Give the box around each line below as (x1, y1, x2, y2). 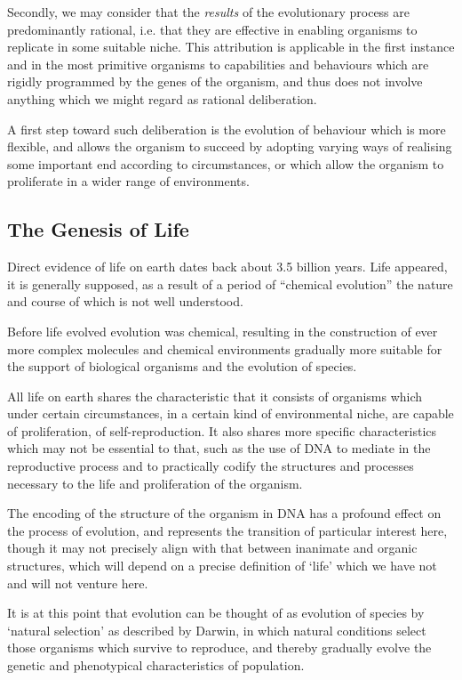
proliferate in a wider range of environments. (7, 172, 250, 190)
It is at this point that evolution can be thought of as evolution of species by (7, 603, 425, 622)
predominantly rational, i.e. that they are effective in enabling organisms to (7, 20, 418, 38)
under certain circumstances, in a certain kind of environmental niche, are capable (7, 404, 454, 423)
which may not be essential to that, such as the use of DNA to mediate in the (7, 439, 431, 457)
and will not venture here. (7, 573, 148, 592)
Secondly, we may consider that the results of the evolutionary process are (7, 3, 410, 20)
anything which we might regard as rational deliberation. (7, 89, 317, 108)
